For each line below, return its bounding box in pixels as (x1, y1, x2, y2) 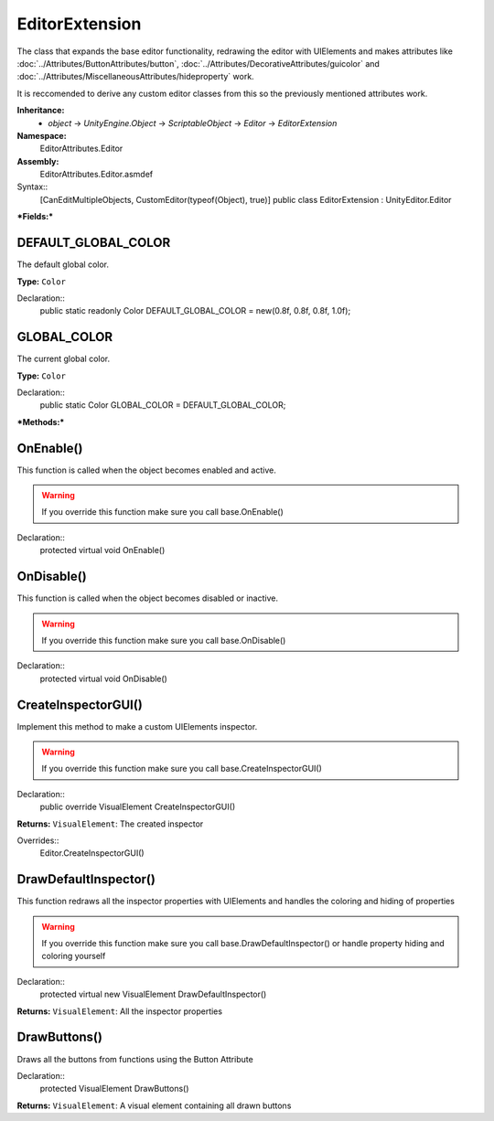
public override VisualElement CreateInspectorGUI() (39, 801, 236, 813)
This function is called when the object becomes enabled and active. (16, 464, 276, 475)
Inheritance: (16, 105, 65, 116)
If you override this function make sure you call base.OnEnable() (41, 507, 284, 518)
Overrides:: (16, 835, 59, 846)
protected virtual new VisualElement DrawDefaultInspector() (39, 988, 267, 1000)
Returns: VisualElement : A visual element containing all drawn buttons (16, 1100, 292, 1111)
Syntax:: (16, 181, 48, 192)
